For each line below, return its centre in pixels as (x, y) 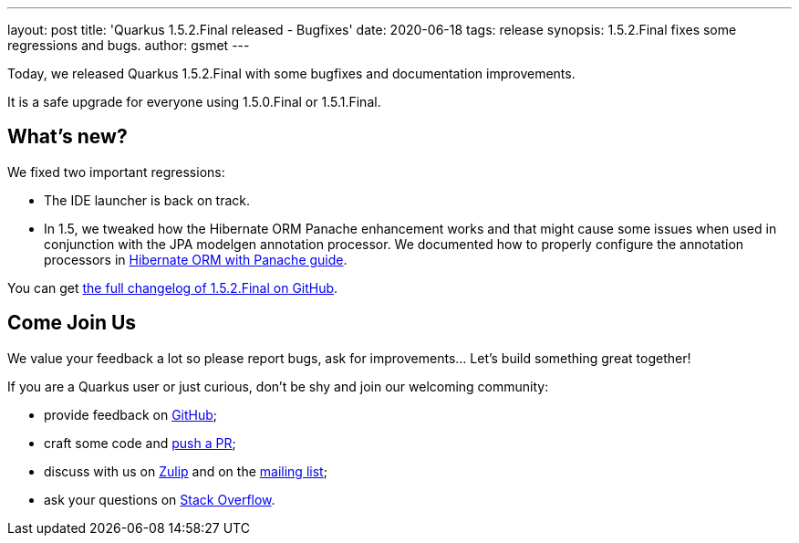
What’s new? (67, 137)
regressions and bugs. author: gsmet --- (129, 45)
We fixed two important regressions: (116, 172)
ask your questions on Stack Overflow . (160, 499)
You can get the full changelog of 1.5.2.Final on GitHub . (173, 287)
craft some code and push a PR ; (140, 443)
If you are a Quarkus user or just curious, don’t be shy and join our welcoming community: (278, 386)
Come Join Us (72, 323)
